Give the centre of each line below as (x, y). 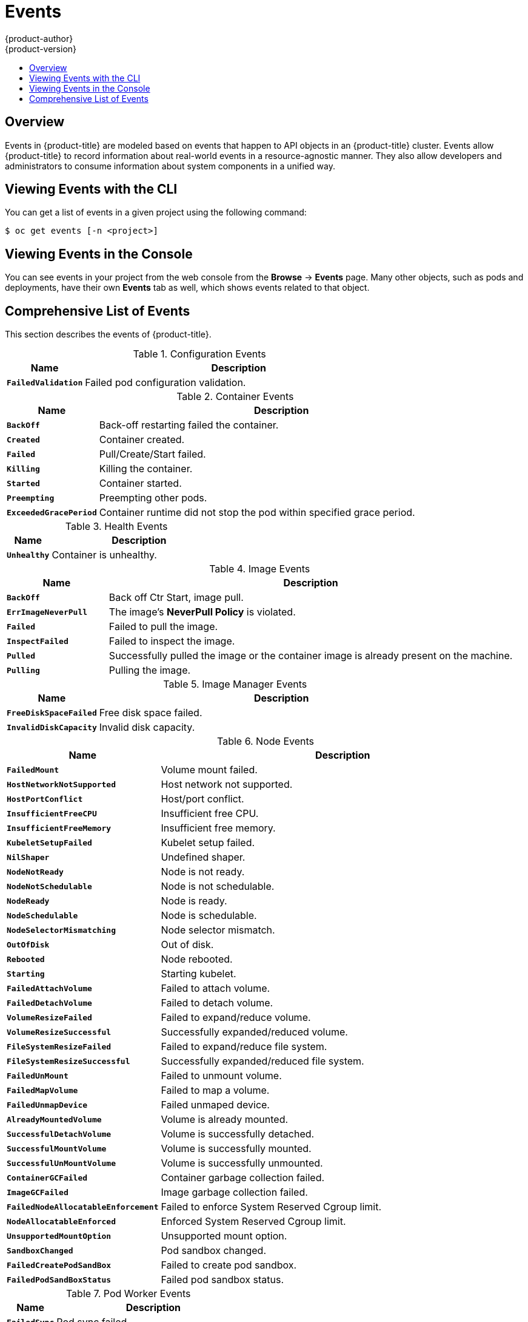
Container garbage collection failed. (243, 1178)
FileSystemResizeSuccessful (69, 1061)
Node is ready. (194, 901)
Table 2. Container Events (235, 397)
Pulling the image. (150, 670)
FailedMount (33, 770)
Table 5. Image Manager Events (235, 684)
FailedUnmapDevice (47, 1105)
